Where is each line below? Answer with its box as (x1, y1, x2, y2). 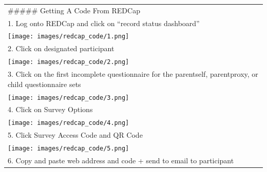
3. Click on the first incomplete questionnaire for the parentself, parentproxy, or (8, 69, 258, 79)
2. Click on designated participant (8, 43, 115, 54)
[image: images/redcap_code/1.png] (8, 33, 129, 40)
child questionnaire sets (8, 78, 81, 89)
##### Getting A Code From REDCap (8, 5, 140, 15)
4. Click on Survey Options (8, 104, 93, 115)
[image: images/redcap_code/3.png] (8, 94, 129, 101)
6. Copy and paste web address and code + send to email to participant (8, 155, 234, 165)
